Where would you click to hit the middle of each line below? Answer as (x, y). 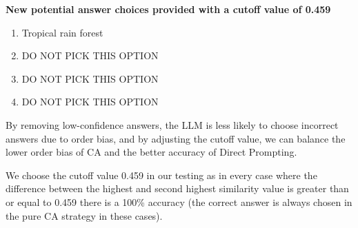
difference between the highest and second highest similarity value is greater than (177, 188)
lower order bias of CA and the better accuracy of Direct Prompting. (151, 152)
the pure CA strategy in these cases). (84, 215)
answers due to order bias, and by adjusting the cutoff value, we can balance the (176, 138)
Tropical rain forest (62, 32)
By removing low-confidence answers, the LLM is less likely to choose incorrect (172, 124)
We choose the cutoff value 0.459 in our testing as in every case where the (161, 175)
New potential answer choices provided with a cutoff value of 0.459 (168, 9)
